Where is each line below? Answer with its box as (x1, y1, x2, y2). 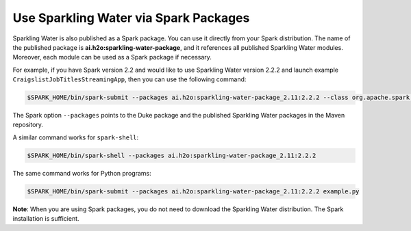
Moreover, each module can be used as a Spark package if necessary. (12, 53, 212, 62)
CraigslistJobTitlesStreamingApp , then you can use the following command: (12, 75, 247, 83)
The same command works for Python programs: (12, 169, 151, 177)
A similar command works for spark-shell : (12, 133, 139, 141)
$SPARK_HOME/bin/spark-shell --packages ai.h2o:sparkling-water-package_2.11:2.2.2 (27, 151, 316, 159)
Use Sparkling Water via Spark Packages (12, 10, 250, 25)
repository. (12, 120, 44, 129)
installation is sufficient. (12, 215, 79, 223)
